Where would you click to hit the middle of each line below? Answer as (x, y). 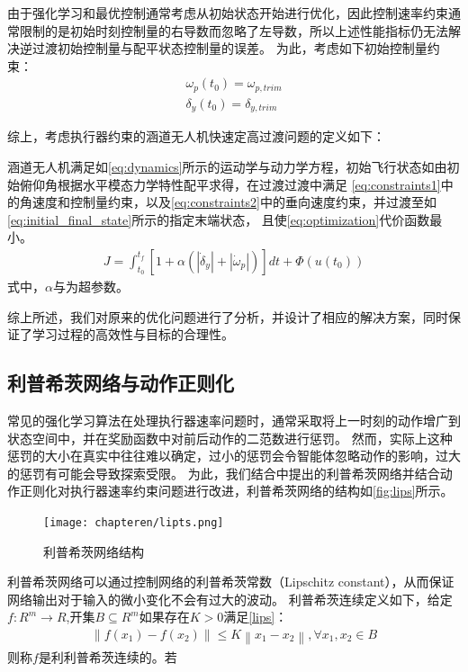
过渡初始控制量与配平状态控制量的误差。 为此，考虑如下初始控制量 (229, 48)
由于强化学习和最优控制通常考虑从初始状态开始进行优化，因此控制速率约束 (228, 13)
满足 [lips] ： (256, 617)
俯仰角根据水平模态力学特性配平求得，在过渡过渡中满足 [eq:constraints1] (230, 184)
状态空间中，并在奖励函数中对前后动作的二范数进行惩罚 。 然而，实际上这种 (230, 438)
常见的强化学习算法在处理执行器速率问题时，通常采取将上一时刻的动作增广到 (234, 420)
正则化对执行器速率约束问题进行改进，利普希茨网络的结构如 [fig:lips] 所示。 (236, 491)
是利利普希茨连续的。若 (108, 656)
